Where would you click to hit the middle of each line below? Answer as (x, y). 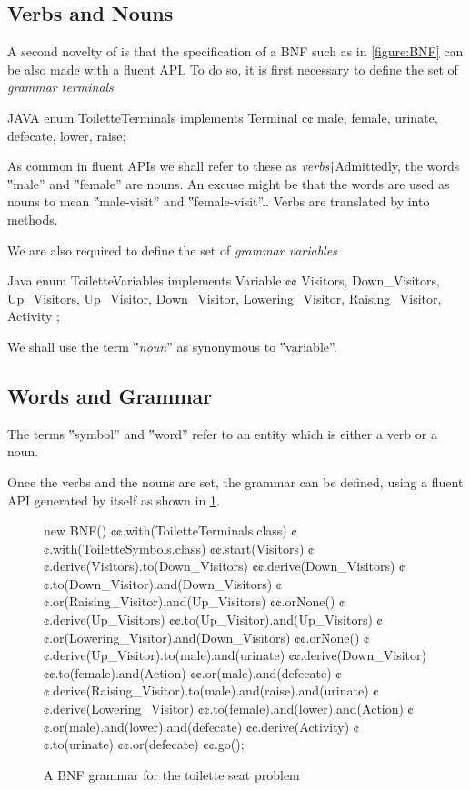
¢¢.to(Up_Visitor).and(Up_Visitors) (271, 620)
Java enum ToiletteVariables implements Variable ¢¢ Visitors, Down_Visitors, (224, 280)
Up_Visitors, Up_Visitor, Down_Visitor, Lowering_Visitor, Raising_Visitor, (225, 298)
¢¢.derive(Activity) (298, 726)
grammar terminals (60, 87)
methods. (33, 219)
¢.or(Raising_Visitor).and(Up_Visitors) (155, 601)
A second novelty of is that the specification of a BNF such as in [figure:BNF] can (235, 51)
